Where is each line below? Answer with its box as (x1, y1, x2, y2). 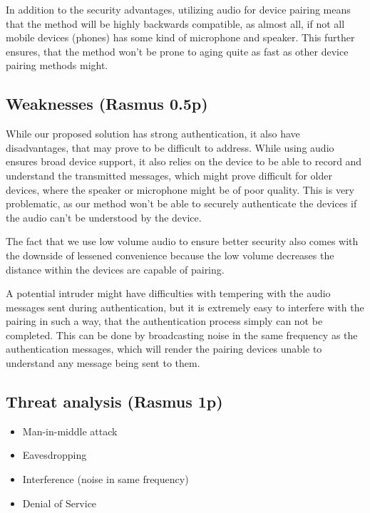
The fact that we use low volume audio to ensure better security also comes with (6, 234, 359, 249)
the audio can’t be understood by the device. (6, 209, 202, 224)
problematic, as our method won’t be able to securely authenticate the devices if (6, 196, 357, 211)
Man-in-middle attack (22, 423, 118, 438)
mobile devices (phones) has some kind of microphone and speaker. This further (6, 30, 355, 45)
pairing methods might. (6, 58, 108, 73)
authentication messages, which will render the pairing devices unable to (6, 341, 322, 356)
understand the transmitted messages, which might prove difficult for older (6, 167, 332, 182)
